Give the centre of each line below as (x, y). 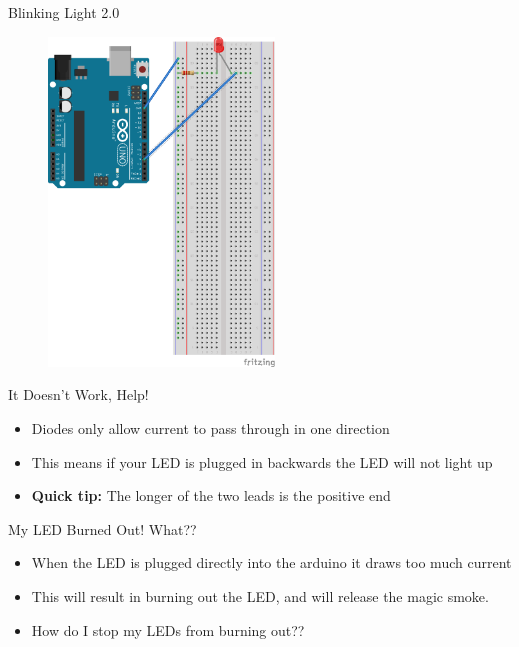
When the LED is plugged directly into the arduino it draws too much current (271, 562)
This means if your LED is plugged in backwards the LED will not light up (262, 461)
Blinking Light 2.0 (64, 12)
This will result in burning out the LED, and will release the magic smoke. (260, 596)
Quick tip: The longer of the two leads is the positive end (211, 495)
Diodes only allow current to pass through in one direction (210, 428)
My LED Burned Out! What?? (102, 528)
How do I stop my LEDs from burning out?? (168, 629)
